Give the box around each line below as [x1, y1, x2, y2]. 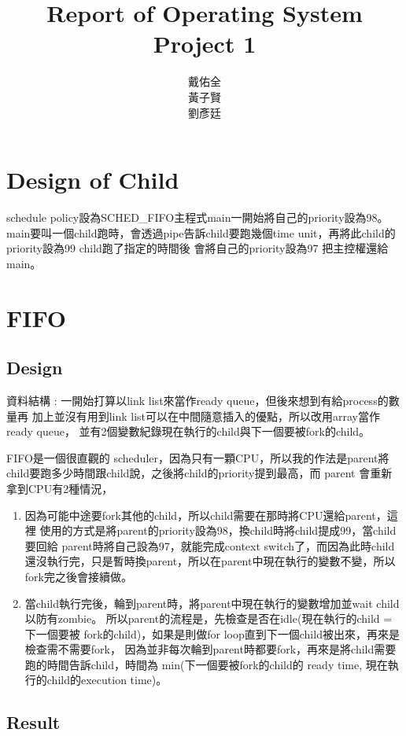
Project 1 [153, 28, 257, 60]
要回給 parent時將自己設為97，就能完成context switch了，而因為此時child [24, 537, 395, 554]
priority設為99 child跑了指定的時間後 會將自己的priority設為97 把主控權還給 [6, 240, 389, 256]
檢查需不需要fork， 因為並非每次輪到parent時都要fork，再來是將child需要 [24, 641, 397, 657]
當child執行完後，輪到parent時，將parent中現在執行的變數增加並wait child [24, 594, 400, 611]
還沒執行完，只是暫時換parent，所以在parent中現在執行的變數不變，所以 [24, 553, 396, 569]
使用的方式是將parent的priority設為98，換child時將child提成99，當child [39, 522, 397, 539]
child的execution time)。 [46, 672, 168, 688]
